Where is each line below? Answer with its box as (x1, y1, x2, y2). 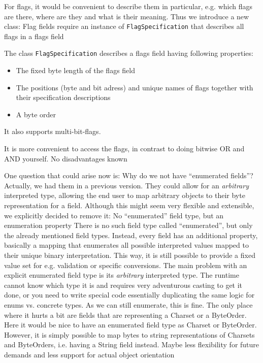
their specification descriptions (16, 92, 111, 103)
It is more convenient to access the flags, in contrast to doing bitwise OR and (4, 143, 245, 154)
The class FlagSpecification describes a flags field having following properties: (4, 48, 253, 58)
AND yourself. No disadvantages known (4, 153, 127, 163)
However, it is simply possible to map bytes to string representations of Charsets (4, 329, 255, 340)
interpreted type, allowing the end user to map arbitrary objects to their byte (4, 190, 245, 201)
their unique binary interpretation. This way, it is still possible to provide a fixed (4, 250, 255, 260)
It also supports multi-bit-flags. (4, 126, 101, 137)
